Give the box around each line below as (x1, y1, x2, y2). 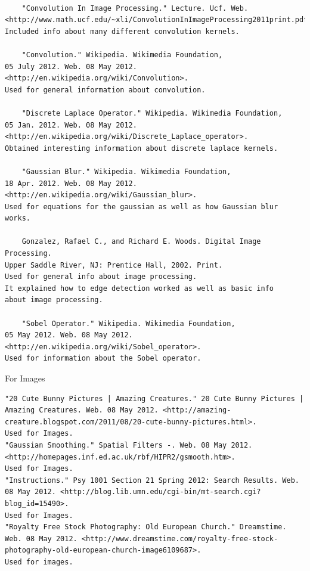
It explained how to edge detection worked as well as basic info (5, 284, 274, 293)
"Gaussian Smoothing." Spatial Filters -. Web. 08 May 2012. (5, 440, 253, 449)
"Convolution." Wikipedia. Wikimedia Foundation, (21, 50, 223, 59)
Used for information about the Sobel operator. (5, 354, 201, 363)
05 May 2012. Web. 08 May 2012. (5, 331, 133, 340)
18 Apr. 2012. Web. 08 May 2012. (5, 179, 137, 188)
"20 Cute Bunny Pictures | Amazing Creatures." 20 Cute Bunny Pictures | (5, 394, 304, 403)
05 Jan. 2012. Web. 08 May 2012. (5, 120, 137, 129)
